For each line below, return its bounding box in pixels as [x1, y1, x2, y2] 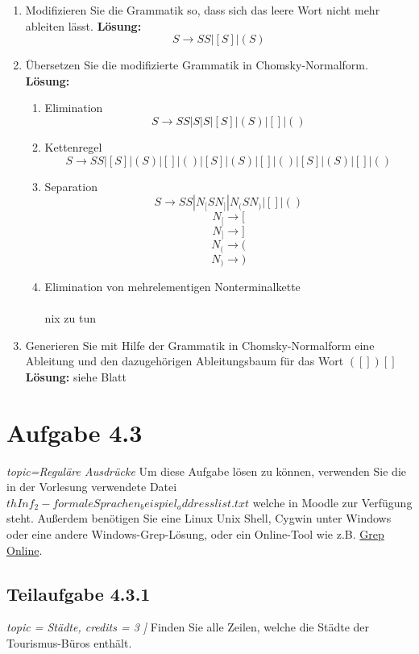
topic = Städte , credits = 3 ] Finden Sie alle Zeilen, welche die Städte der [6, 619, 370, 635]
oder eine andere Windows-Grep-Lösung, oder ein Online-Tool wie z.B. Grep [6, 526, 384, 543]
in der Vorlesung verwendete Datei [6, 478, 177, 495]
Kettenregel [44, 138, 102, 155]
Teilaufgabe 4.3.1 [6, 581, 151, 606]
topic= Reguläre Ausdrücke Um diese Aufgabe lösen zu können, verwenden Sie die [6, 462, 407, 479]
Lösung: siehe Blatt [25, 368, 127, 385]
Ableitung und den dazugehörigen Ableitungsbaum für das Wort [25, 352, 344, 369]
